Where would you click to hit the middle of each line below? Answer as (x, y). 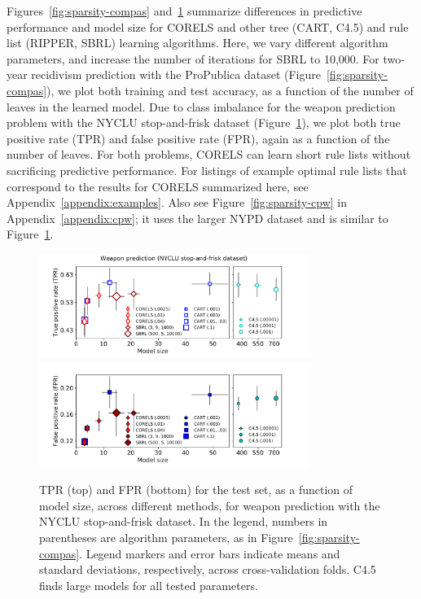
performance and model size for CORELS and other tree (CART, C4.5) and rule (208, 26)
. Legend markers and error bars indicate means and (210, 553)
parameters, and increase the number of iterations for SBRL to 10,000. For (193, 58)
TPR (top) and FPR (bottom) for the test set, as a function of (196, 490)
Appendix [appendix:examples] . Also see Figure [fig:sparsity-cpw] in (177, 202)
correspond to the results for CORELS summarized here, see (158, 186)
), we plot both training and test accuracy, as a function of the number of (230, 90)
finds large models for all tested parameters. (149, 585)
